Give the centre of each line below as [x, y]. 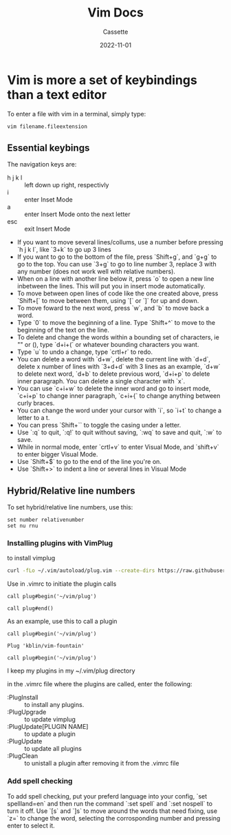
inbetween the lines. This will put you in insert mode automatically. [111, 286]
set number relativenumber [46, 520]
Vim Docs [115, 13]
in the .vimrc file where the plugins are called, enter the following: [100, 684]
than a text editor [57, 95]
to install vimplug [31, 558]
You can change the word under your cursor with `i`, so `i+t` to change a [119, 410]
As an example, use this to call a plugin [62, 622]
